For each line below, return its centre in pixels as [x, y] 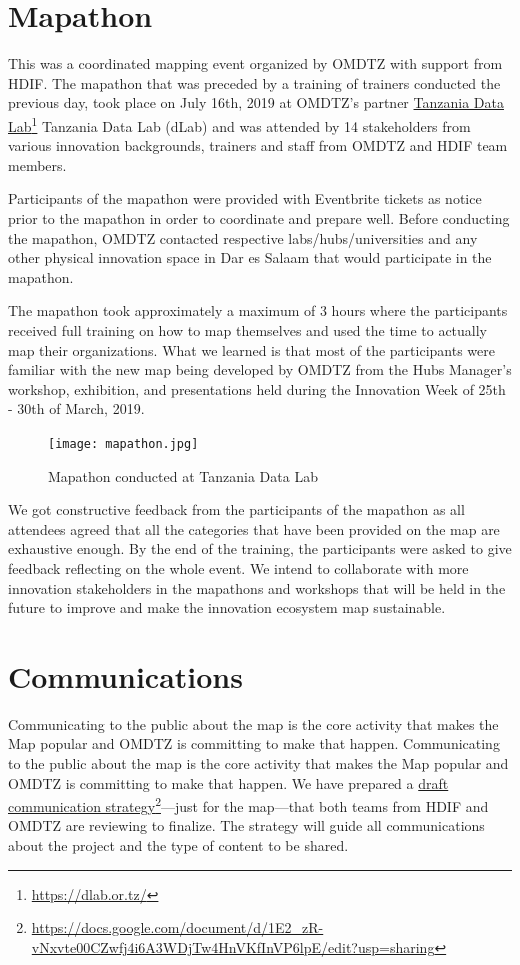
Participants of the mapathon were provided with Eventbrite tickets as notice [245, 198]
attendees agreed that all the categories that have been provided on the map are [254, 528]
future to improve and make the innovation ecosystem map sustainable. [227, 607]
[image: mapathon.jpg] [123, 443]
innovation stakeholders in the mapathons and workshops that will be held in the [257, 587]
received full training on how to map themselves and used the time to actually [248, 329]
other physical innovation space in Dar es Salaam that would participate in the [250, 257]
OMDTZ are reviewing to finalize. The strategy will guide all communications [246, 825]
